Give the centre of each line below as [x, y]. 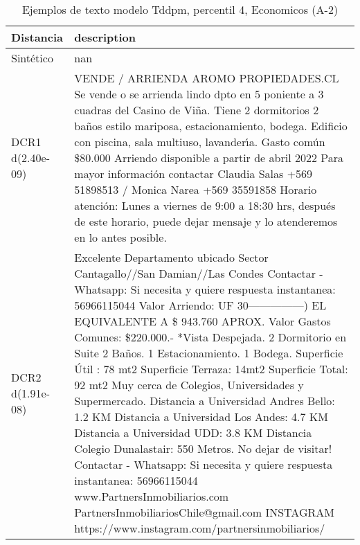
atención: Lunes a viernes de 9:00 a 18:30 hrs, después [205, 205]
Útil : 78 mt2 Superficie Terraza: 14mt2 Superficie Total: [211, 369]
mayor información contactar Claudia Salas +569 [193, 173]
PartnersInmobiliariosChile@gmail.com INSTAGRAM [204, 512]
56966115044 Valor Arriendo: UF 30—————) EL [200, 305]
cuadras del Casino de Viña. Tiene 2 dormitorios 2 [197, 110]
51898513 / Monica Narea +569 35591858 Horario [196, 189]
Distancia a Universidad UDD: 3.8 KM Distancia [193, 432]
